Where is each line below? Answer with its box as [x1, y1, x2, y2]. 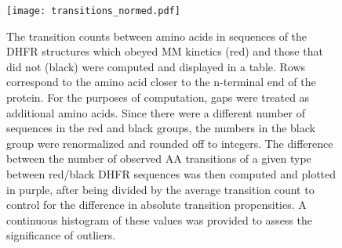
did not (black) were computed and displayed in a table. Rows [6, 58, 306, 74]
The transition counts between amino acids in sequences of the [6, 27, 307, 44]
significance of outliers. [6, 227, 116, 243]
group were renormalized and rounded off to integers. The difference [6, 135, 333, 151]
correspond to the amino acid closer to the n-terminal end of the [6, 74, 316, 90]
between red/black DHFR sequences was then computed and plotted [6, 166, 337, 182]
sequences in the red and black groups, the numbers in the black [6, 120, 315, 136]
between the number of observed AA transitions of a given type [6, 150, 311, 167]
